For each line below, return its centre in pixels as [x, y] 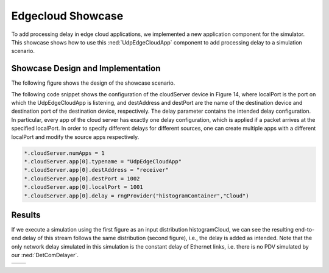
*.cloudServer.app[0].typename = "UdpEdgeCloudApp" [103, 161]
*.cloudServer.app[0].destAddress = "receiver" [96, 170]
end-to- [305, 230]
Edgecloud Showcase [67, 16]
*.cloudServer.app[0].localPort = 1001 [83, 187]
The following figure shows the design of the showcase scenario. [93, 83]
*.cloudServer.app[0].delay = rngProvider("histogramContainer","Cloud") [136, 196]
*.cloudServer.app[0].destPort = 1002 [82, 179]
